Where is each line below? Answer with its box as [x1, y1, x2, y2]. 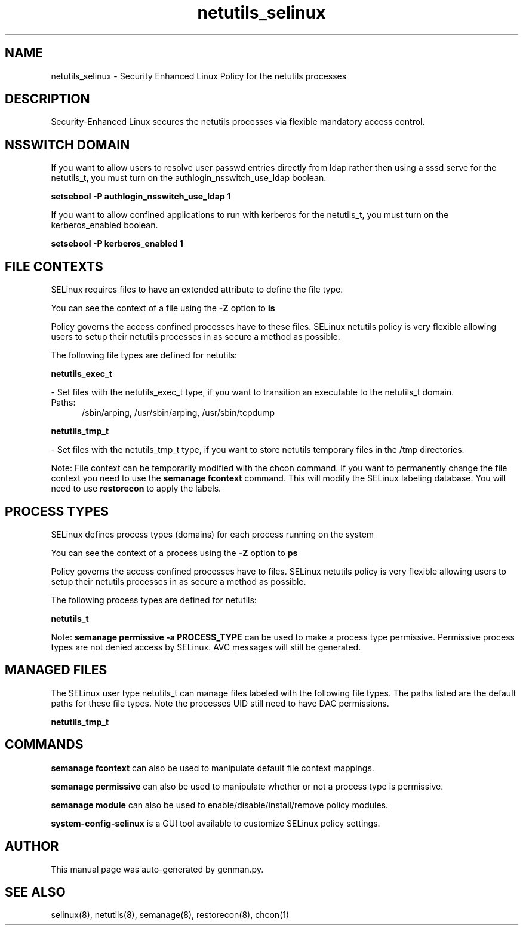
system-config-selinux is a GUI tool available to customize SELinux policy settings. [51, 818, 380, 828]
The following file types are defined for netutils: [51, 350, 238, 361]
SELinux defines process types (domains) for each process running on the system [51, 529, 374, 539]
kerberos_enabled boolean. [51, 220, 158, 231]
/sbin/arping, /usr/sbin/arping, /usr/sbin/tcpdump [82, 407, 275, 418]
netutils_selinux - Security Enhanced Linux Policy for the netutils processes [51, 70, 347, 81]
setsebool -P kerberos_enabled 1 [51, 238, 183, 249]
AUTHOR [5, 839, 59, 854]
